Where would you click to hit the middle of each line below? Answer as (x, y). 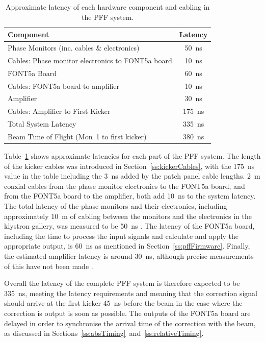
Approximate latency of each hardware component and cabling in (108, 7)
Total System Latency (42, 124)
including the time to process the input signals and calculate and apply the (122, 236)
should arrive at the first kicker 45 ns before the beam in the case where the (123, 303)
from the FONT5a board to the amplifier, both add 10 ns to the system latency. (130, 196)
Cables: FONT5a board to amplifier (63, 86)
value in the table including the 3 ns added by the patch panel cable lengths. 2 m (132, 176)
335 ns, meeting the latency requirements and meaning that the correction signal (131, 293)
